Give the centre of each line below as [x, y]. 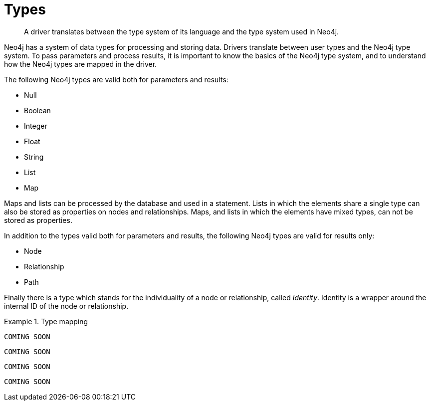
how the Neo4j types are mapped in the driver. [81, 64]
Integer [36, 126]
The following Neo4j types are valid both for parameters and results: [116, 79]
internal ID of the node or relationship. [66, 306]
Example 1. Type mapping [46, 321]
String [34, 157]
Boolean [37, 110]
